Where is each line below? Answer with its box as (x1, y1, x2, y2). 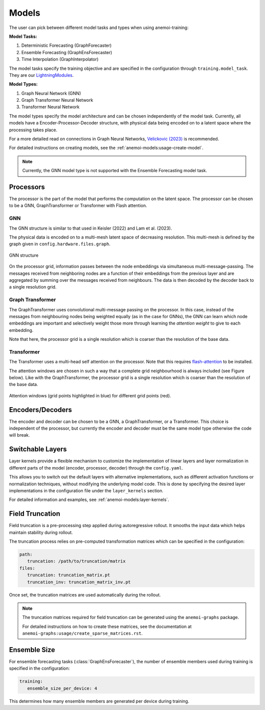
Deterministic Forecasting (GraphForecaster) (21, 42, 112, 49)
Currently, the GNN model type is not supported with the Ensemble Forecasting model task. (22, 168, 207, 174)
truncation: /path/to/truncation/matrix (27, 559, 126, 564)
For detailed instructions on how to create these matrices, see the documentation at (22, 623, 192, 629)
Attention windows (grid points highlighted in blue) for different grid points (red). (9, 392, 171, 398)
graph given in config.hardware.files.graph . (9, 241, 110, 247)
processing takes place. (9, 127, 57, 133)
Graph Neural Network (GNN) (21, 90, 81, 96)
